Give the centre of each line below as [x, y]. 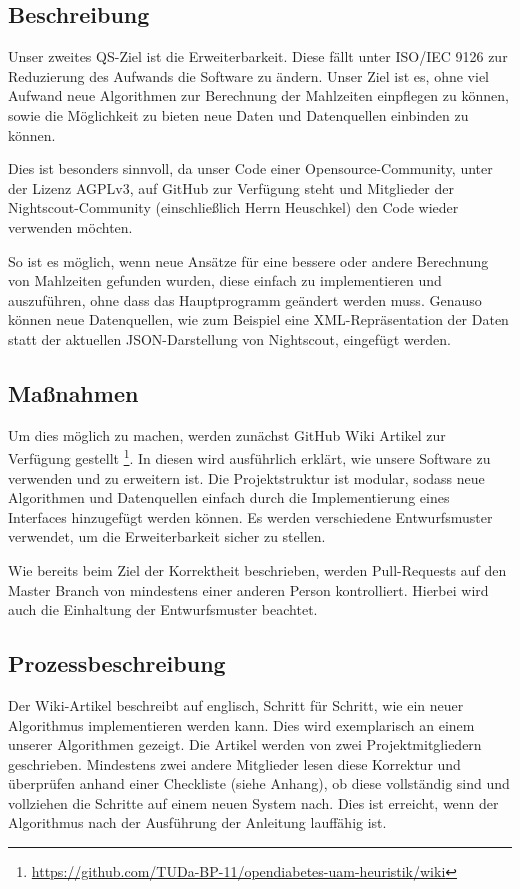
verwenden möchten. [70, 226]
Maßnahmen [73, 392]
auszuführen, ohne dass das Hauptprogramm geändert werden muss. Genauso [245, 299]
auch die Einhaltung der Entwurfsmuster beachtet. [163, 609]
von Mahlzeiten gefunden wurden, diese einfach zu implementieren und [225, 280]
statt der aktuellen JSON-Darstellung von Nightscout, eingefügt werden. [229, 338]
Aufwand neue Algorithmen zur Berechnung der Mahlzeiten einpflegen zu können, [258, 95]
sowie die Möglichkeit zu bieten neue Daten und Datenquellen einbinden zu [238, 114]
